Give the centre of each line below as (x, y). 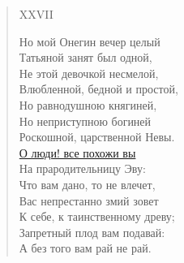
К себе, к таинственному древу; (97, 216)
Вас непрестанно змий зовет (89, 200)
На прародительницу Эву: (82, 168)
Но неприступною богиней (85, 121)
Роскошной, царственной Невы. (97, 137)
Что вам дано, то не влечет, (87, 184)
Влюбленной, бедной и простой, (98, 89)
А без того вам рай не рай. (85, 248)
